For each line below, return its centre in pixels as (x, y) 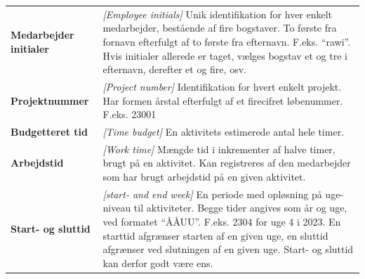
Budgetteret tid (49, 131)
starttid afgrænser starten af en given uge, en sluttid (215, 235)
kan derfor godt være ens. (158, 262)
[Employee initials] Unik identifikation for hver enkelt (218, 14)
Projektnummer (50, 100)
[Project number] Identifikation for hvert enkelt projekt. (222, 86)
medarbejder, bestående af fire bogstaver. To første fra (220, 28)
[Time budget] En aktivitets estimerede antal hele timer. (224, 131)
